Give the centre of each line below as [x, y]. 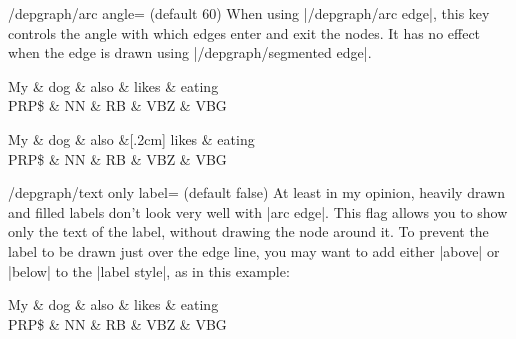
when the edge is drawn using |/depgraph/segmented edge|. [190, 52]
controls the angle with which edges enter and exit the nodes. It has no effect [244, 32]
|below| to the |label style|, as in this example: [149, 270]
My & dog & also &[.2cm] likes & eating [131, 138]
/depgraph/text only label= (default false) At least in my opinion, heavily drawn [256, 192]
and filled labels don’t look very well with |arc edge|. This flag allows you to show [258, 211]
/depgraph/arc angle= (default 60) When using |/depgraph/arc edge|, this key [249, 13]
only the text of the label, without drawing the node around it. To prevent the [248, 231]
